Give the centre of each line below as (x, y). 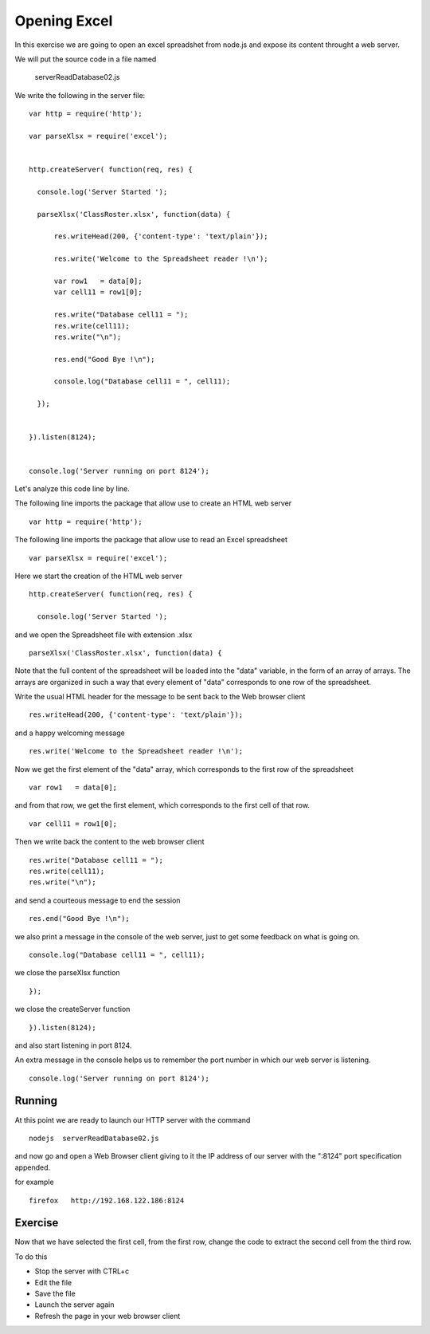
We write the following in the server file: (80, 95)
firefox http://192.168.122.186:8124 (107, 1200)
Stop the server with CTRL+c (82, 1271)
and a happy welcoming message (70, 733)
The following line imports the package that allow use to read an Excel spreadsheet (151, 540)
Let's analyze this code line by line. (72, 489)
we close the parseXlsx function (67, 973)
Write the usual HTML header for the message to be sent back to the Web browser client (160, 697)
